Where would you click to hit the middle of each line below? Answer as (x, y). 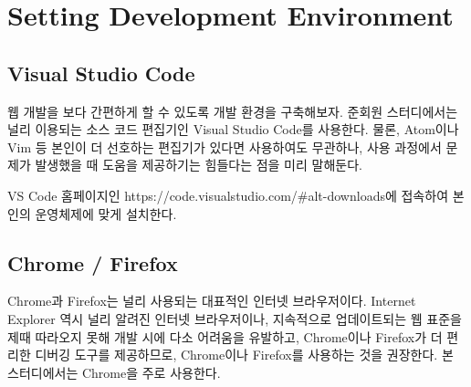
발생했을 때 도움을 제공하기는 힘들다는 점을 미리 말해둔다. (199, 165)
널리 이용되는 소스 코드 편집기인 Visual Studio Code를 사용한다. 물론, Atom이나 (233, 129)
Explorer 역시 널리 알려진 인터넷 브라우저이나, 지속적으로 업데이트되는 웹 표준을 (235, 318)
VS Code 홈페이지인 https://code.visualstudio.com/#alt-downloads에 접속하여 (228, 195)
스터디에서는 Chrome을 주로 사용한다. (114, 372)
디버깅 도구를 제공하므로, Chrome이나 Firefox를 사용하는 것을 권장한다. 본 (244, 355)
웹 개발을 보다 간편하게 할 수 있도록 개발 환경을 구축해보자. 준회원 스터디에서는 (233, 111)
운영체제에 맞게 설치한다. (106, 213)
